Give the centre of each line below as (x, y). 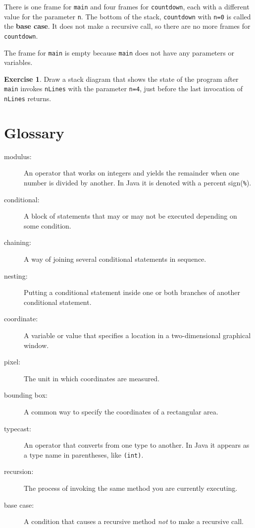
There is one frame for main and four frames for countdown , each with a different (127, 6)
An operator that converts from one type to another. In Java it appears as (137, 445)
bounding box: (26, 395)
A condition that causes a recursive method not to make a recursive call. (134, 521)
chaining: (18, 242)
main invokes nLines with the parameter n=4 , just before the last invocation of (123, 88)
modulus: (18, 156)
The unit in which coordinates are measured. (92, 378)
